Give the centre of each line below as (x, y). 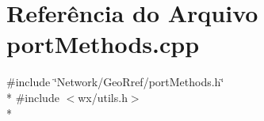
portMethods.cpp (103, 44)
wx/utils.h (103, 97)
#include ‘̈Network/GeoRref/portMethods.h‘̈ (115, 82)
